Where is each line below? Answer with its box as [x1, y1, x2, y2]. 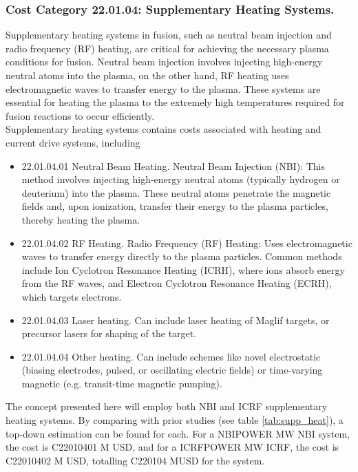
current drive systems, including [6, 135, 140, 149]
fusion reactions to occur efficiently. [6, 108, 155, 122]
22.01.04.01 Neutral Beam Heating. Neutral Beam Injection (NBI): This [21, 158, 325, 173]
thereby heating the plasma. [21, 212, 140, 226]
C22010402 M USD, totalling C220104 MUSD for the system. [6, 453, 265, 467]
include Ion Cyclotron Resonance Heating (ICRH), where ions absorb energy [21, 262, 345, 277]
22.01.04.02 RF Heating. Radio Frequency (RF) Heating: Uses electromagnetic [21, 235, 352, 250]
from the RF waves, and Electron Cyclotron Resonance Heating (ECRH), [21, 276, 332, 290]
